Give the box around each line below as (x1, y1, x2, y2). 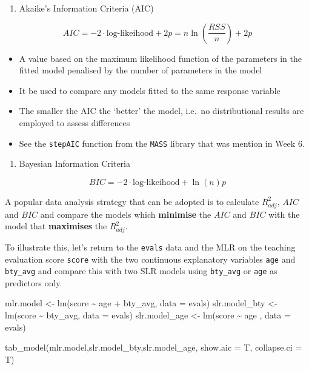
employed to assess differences (19, 116, 130, 129)
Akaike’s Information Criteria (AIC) (19, 2, 154, 14)
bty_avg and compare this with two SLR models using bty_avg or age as (5, 264, 277, 277)
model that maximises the (5, 220, 107, 232)
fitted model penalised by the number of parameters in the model (19, 64, 262, 76)
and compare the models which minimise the (40, 207, 211, 220)
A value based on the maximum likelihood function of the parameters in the (19, 52, 302, 64)
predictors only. (5, 276, 62, 289)
